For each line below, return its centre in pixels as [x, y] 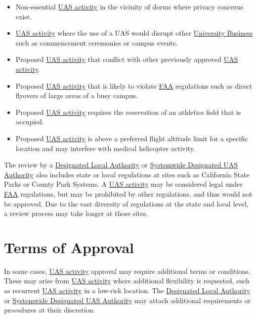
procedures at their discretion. [50, 310]
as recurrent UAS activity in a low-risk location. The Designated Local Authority [127, 290]
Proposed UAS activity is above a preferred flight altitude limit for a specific [132, 138]
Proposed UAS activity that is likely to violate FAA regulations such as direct [134, 85]
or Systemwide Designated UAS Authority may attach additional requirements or [128, 300]
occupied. [30, 122]
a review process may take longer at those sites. [76, 213]
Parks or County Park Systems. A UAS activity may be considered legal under [123, 184]
